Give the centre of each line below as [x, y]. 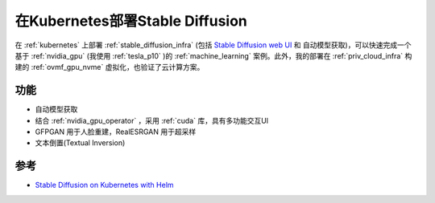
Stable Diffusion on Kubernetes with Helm [104, 185]
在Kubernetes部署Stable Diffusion [131, 21]
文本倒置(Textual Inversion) [80, 143]
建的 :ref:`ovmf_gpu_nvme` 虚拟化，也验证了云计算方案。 [110, 67]
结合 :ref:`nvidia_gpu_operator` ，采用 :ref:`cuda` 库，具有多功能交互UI [152, 120]
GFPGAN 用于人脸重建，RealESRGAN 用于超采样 [116, 132]
